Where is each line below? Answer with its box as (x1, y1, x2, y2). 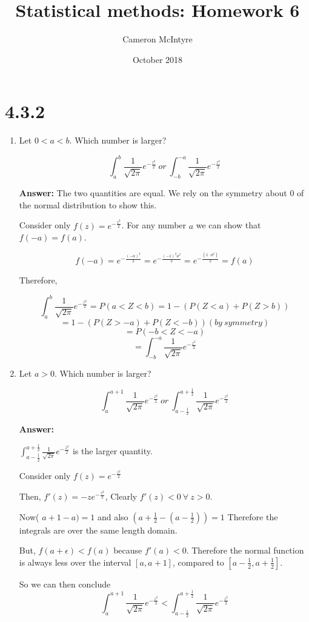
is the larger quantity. (72, 445, 153, 457)
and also (97, 510, 128, 523)
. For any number (121, 219, 187, 231)
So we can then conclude (19, 577, 111, 590)
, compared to (172, 555, 224, 568)
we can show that (196, 219, 261, 231)
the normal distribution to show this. (19, 198, 157, 211)
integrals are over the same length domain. (19, 523, 178, 536)
